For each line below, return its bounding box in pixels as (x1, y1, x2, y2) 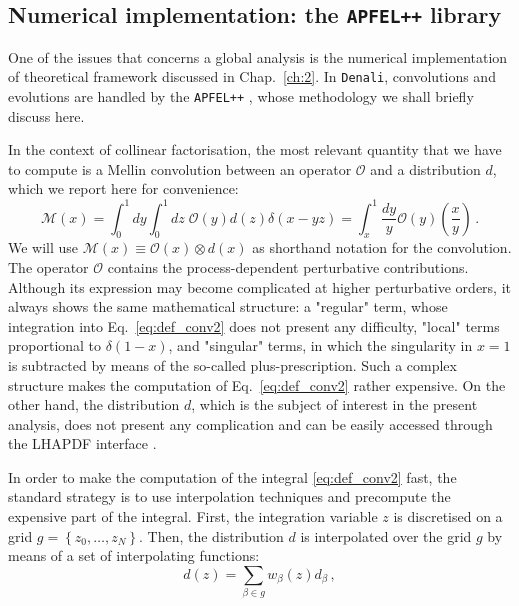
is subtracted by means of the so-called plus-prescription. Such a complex (8, 354, 457, 375)
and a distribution (370, 158, 481, 179)
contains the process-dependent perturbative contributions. (107, 256, 469, 277)
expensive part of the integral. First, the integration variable (8, 506, 378, 527)
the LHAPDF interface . (8, 433, 157, 454)
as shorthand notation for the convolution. (252, 237, 512, 258)
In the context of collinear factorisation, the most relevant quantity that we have (8, 139, 502, 160)
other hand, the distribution (8, 394, 180, 415)
